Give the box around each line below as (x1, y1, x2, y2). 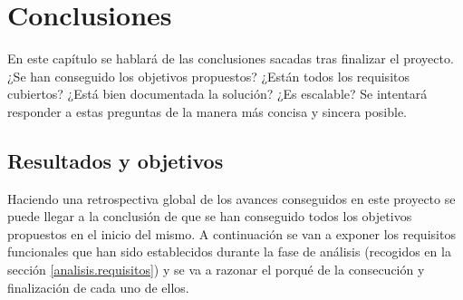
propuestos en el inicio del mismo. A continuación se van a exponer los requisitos (7, 224, 456, 243)
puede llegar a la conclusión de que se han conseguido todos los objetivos (7, 207, 412, 226)
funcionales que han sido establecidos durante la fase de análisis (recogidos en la (7, 242, 451, 261)
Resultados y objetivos (7, 146, 224, 174)
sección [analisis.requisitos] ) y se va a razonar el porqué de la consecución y (7, 260, 425, 279)
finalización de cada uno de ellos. (7, 277, 189, 296)
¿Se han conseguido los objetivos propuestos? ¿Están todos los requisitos (7, 66, 410, 85)
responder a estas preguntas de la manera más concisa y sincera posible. (7, 102, 407, 121)
